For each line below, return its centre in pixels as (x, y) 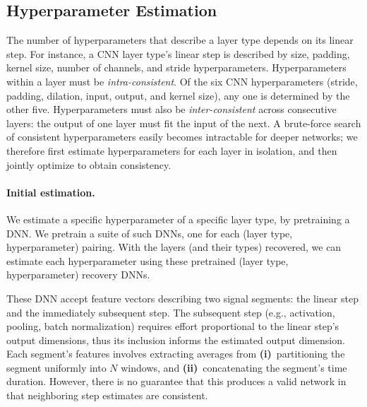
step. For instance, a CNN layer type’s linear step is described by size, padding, (178, 53)
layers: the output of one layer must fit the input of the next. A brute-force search (184, 123)
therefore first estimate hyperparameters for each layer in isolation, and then (172, 150)
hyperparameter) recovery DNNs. (78, 275)
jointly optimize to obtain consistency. (89, 164)
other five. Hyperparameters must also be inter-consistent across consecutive (172, 109)
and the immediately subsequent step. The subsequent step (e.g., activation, (171, 312)
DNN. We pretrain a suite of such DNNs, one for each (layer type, (150, 233)
